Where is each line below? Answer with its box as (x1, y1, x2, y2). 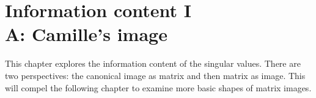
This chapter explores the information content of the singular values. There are (5, 57, 301, 70)
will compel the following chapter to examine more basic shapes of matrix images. (5, 81, 312, 94)
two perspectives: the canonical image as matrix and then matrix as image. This (5, 69, 306, 81)
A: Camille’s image (5, 21, 167, 47)
